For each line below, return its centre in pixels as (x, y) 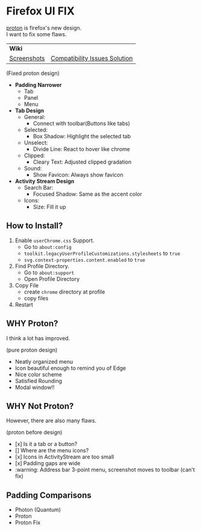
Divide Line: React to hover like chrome (82, 149)
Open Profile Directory (52, 278)
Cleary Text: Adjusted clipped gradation (82, 162)
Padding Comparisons (49, 495)
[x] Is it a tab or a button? (46, 444)
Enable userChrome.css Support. (54, 240)
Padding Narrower (38, 85)
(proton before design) (34, 433)
